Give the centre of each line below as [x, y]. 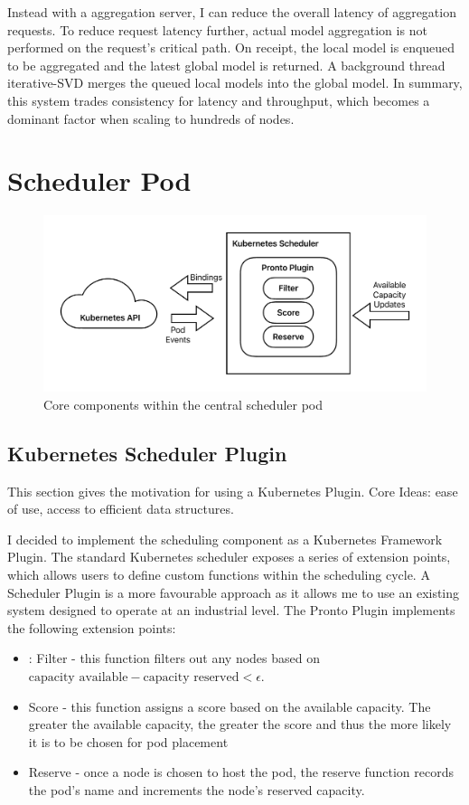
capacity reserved [191, 678]
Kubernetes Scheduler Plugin [147, 453]
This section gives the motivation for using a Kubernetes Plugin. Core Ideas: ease [233, 491]
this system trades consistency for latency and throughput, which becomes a [219, 100]
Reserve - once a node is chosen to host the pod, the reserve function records [241, 772]
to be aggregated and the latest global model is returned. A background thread [226, 65]
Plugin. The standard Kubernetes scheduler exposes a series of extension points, [229, 557]
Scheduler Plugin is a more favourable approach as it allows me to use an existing [234, 592]
